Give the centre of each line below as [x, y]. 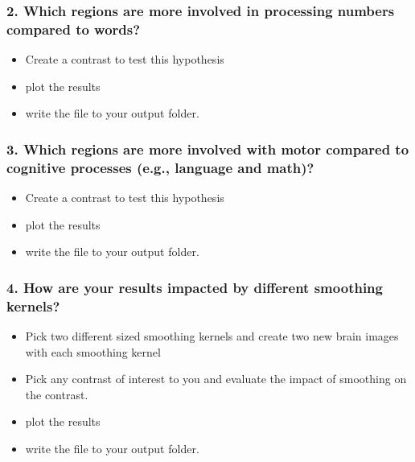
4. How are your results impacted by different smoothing [195, 287]
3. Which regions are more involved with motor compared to [208, 148]
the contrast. [57, 394]
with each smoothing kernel [93, 351]
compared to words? [74, 29]
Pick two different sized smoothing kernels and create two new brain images [212, 335]
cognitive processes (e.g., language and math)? [160, 167]
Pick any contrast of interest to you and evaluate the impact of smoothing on [216, 379]
